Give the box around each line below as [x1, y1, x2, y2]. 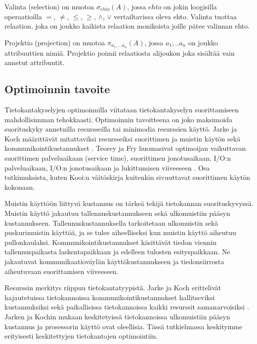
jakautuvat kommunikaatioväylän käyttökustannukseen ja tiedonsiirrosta [4, 256, 224, 266]
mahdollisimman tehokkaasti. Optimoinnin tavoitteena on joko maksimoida [4, 114, 233, 124]
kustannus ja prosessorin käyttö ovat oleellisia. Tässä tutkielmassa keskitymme [4, 321, 243, 331]
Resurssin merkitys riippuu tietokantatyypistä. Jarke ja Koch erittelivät [4, 282, 221, 293]
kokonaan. [4, 181, 35, 192]
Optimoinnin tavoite [4, 81, 110, 97]
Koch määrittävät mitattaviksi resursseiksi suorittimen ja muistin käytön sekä [4, 133, 241, 143]
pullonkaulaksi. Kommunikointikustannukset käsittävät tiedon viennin [4, 237, 216, 247]
